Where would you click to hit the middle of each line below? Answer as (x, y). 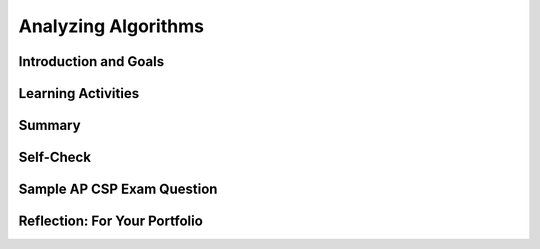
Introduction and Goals (91, 61)
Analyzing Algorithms (111, 26)
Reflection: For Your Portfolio (111, 221)
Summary (49, 125)
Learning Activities (79, 93)
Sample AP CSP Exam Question (118, 189)
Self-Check (55, 157)
